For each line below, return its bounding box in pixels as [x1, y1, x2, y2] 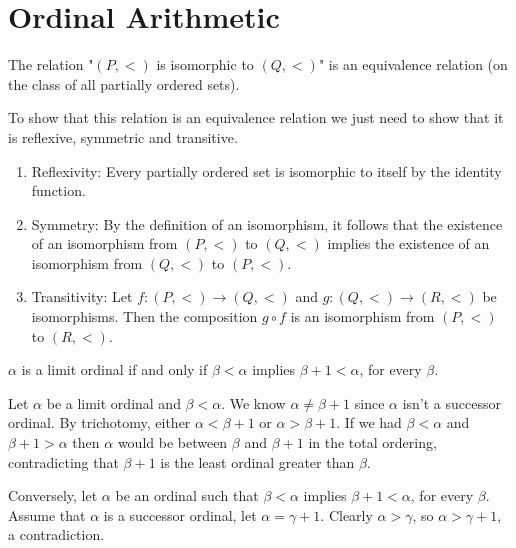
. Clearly [320, 504, 373, 525]
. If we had [336, 412, 402, 433]
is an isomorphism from [290, 306, 435, 327]
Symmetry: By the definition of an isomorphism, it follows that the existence [31, 213, 503, 234]
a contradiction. [8, 524, 105, 545]
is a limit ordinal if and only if [21, 359, 208, 380]
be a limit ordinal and [46, 392, 181, 413]
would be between [117, 432, 228, 453]
